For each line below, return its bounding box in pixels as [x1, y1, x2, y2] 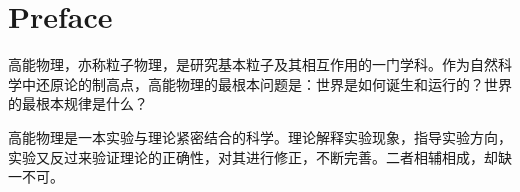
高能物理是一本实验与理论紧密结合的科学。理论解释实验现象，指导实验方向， [8, 126, 512, 147]
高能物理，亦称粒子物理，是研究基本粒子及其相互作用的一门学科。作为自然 [8, 54, 498, 75]
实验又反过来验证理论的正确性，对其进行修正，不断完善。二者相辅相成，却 [8, 146, 498, 167]
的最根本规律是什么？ [8, 93, 148, 114]
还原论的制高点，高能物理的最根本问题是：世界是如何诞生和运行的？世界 [35, 73, 512, 94]
